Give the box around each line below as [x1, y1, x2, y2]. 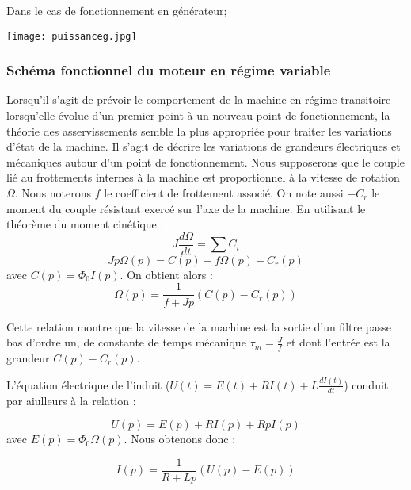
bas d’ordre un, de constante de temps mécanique [6, 334, 246, 350]
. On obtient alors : [120, 266, 213, 282]
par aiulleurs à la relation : [6, 392, 136, 408]
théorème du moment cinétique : [6, 216, 164, 232]
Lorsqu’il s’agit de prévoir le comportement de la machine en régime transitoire [6, 91, 391, 108]
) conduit [344, 376, 389, 392]
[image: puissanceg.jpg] [6, 30, 137, 42]
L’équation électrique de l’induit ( [6, 376, 170, 392]
